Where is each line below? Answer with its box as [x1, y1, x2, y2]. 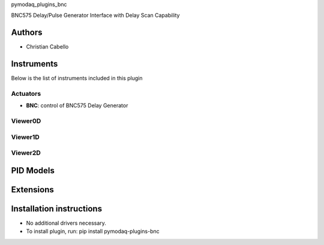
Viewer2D [11, 149, 41, 157]
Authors [11, 28, 43, 38]
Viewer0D [11, 117, 41, 125]
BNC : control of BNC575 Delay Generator [26, 102, 128, 109]
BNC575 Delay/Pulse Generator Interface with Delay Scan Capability [11, 12, 180, 19]
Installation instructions [11, 204, 102, 214]
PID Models [11, 165, 55, 176]
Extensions [11, 184, 54, 195]
